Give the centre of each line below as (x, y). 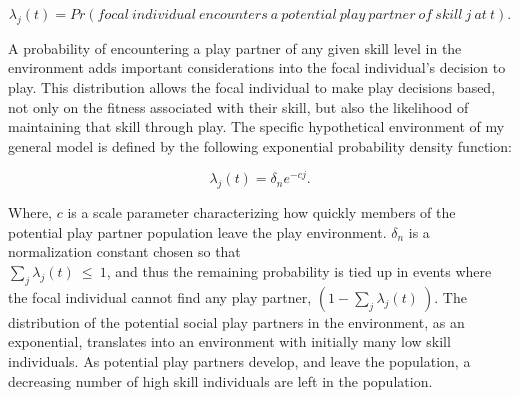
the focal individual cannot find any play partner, (160, 296)
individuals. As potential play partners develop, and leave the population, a (239, 361)
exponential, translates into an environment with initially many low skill (229, 341)
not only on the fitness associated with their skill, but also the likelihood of (238, 106)
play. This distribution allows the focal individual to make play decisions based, (252, 86)
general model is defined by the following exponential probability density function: (260, 145)
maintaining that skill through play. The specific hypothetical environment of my (256, 126)
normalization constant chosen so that (124, 251)
